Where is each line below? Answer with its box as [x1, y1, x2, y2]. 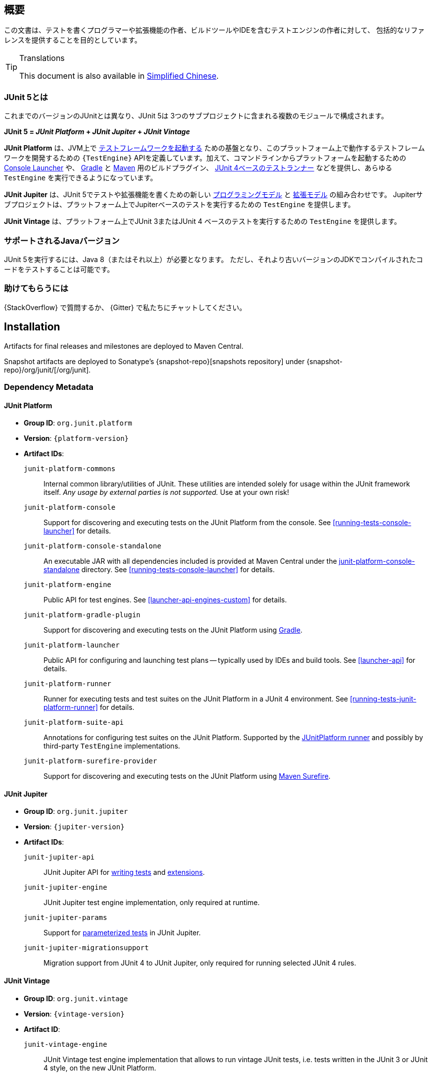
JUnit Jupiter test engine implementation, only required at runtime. [43, 898, 260, 907]
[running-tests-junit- [349, 695, 417, 703]
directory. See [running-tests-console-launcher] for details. [81, 565, 275, 574]
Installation [4, 321, 60, 333]
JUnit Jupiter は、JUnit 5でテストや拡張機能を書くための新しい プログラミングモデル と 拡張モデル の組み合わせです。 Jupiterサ [4, 190, 423, 199]
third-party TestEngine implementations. [43, 742, 180, 751]
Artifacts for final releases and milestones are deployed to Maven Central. [4, 341, 244, 350]
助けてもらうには [4, 283, 69, 294]
